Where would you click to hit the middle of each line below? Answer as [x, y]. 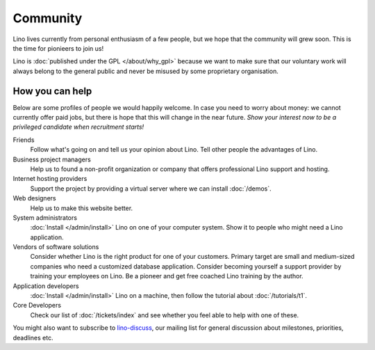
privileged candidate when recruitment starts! [78, 127]
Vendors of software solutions [56, 247]
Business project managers [52, 159]
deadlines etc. [33, 337]
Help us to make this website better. [82, 208]
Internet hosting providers [50, 179]
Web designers [34, 198]
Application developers [46, 286]
